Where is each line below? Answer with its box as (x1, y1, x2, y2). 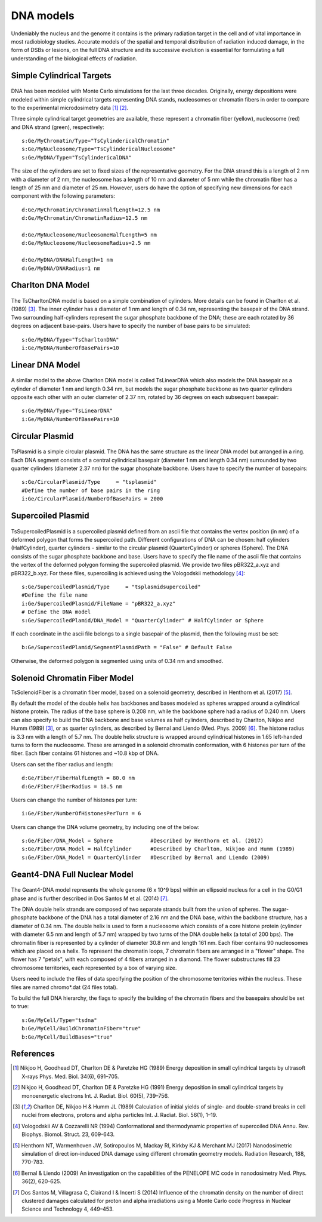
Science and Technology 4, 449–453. (21, 1205, 114, 1212)
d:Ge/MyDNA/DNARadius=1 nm (21, 265, 101, 272)
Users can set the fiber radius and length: (11, 760, 113, 767)
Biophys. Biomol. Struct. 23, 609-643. (21, 1131, 115, 1138)
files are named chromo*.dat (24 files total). (11, 983, 118, 991)
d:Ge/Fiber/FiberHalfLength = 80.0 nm (21, 775, 135, 782)
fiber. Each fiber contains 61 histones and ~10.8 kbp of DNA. (11, 750, 159, 757)
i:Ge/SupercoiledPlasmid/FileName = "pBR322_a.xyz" (21, 600, 176, 607)
